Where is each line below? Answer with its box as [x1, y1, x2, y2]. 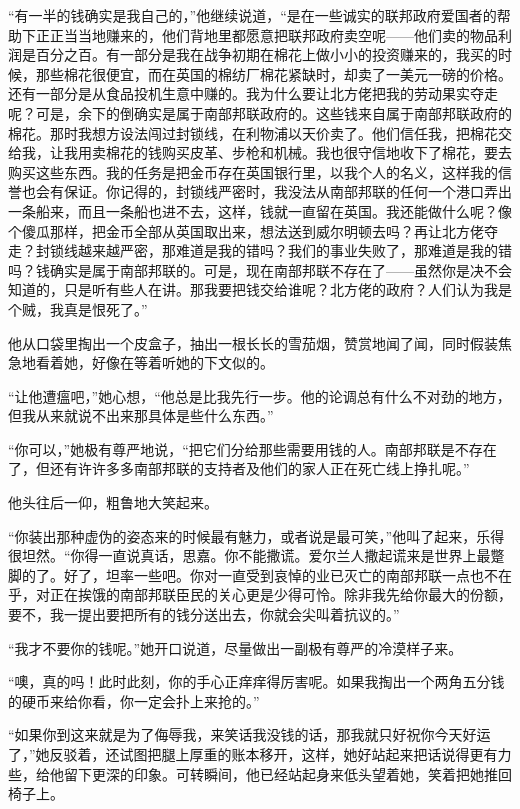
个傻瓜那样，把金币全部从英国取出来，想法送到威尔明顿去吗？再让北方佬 [8, 220, 484, 241]
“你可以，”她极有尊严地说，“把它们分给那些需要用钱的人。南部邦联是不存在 [8, 438, 497, 459]
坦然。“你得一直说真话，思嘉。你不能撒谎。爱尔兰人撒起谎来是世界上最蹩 [21, 545, 505, 566]
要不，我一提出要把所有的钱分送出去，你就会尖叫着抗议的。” [8, 604, 400, 625]
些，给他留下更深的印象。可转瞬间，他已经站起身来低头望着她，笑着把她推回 [8, 763, 512, 784]
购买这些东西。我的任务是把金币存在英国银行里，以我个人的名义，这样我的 [8, 161, 498, 182]
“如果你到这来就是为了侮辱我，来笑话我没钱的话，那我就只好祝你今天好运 [8, 724, 491, 745]
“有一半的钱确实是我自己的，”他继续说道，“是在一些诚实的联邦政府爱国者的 [8, 5, 497, 25]
